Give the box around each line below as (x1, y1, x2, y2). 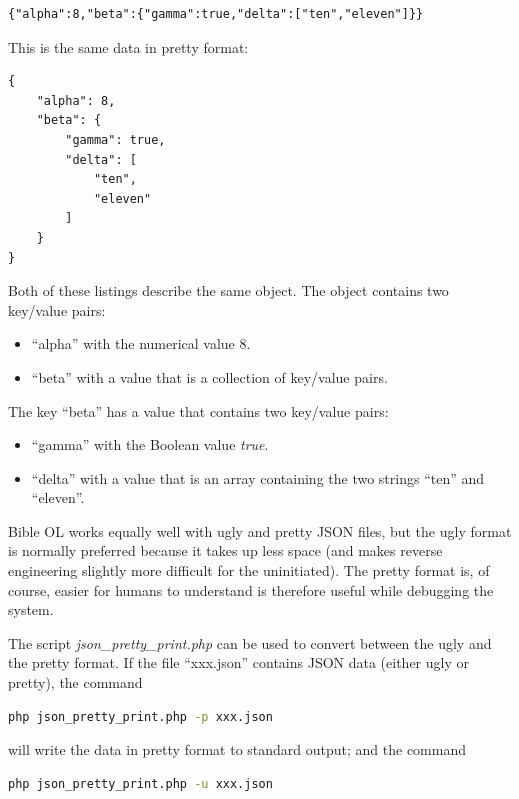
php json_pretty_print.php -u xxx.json (8, 776, 273, 791)
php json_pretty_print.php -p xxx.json (8, 709, 273, 724)
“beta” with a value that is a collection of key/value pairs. (31, 366, 388, 387)
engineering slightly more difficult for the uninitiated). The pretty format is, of (8, 560, 490, 581)
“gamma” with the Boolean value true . (31, 434, 269, 455)
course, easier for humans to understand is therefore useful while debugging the (8, 579, 494, 600)
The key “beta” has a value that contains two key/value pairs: (8, 400, 389, 421)
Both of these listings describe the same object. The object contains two (8, 280, 449, 301)
